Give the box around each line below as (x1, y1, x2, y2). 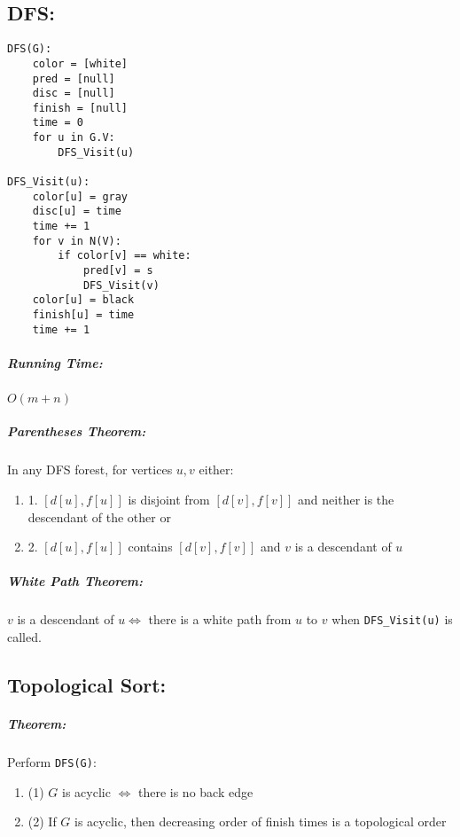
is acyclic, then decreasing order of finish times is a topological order (74, 812, 447, 831)
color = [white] (32, 57, 129, 70)
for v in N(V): (32, 234, 121, 247)
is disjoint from (128, 490, 210, 509)
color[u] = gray (32, 190, 129, 203)
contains (128, 537, 173, 556)
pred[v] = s (82, 264, 153, 278)
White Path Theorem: (7, 572, 144, 591)
